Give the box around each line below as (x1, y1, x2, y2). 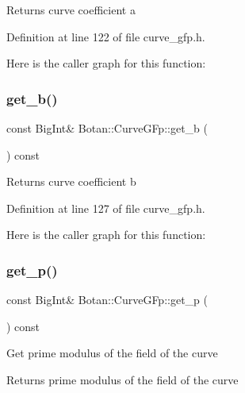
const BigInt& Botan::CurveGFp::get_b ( (6, 120, 208, 136)
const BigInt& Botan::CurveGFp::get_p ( (6, 291, 208, 308)
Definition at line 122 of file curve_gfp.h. (6, 28, 205, 44)
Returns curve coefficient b (6, 173, 136, 190)
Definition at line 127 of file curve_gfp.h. (6, 199, 205, 216)
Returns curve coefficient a (6, 2, 136, 17)
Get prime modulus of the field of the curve (6, 345, 218, 361)
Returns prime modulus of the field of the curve (6, 371, 239, 387)
